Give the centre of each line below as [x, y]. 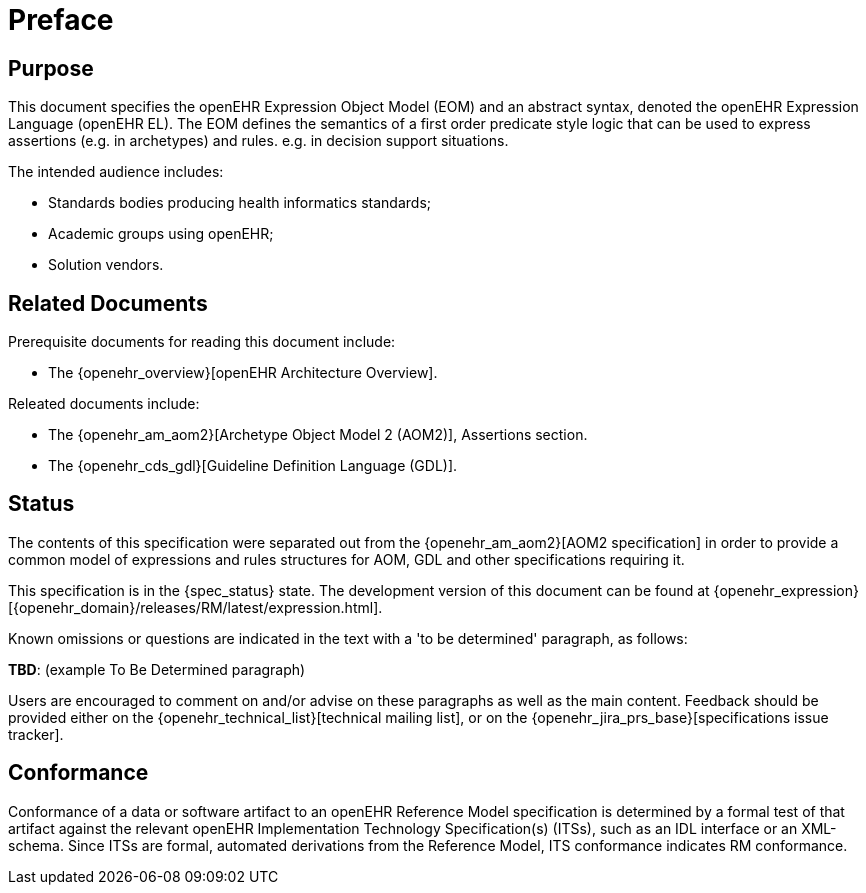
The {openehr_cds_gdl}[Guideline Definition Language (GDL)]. [253, 466]
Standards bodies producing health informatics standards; [239, 203]
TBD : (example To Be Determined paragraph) [157, 669]
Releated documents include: [104, 404]
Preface [61, 20]
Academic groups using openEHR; [161, 234]
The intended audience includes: [116, 172]
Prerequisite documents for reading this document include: [202, 342]
